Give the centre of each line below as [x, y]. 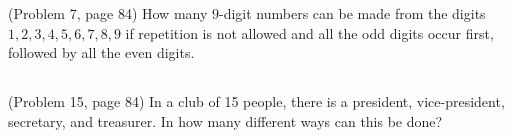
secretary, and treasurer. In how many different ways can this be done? [225, 120]
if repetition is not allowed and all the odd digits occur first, [309, 32]
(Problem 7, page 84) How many [108, 13]
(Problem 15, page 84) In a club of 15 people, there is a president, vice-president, [256, 101]
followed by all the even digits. [101, 52]
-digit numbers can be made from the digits [352, 13]
